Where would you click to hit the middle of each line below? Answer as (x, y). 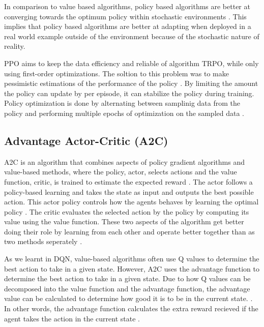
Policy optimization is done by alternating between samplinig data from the (122, 103)
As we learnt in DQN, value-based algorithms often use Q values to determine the (132, 259)
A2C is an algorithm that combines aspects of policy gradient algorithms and (125, 161)
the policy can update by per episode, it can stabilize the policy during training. (129, 93)
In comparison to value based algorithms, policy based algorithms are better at (127, 6)
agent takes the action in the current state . (72, 318)
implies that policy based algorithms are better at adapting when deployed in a (128, 26)
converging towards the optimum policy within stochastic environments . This (125, 16)
